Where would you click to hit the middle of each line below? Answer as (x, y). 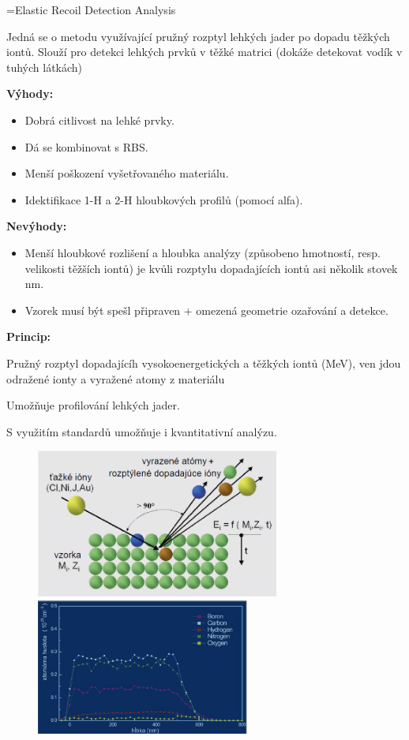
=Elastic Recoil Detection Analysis (91, 9)
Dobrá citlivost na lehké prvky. (99, 120)
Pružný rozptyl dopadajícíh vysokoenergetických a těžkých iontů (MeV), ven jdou (204, 363)
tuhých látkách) (45, 67)
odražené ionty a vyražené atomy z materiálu (116, 378)
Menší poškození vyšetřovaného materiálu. (127, 173)
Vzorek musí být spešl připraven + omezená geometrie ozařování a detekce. (206, 310)
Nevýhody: (37, 226)
